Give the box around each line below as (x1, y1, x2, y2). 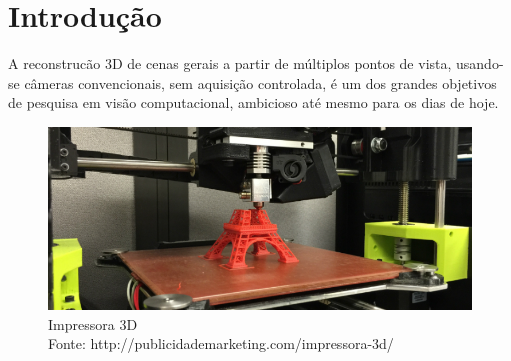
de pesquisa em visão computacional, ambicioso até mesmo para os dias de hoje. (8, 92, 499, 113)
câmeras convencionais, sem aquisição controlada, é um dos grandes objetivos (24, 72, 497, 93)
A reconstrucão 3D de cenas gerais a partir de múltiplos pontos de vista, (8, 53, 452, 74)
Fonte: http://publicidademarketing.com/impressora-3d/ (48, 333, 394, 354)
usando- (456, 53, 504, 74)
